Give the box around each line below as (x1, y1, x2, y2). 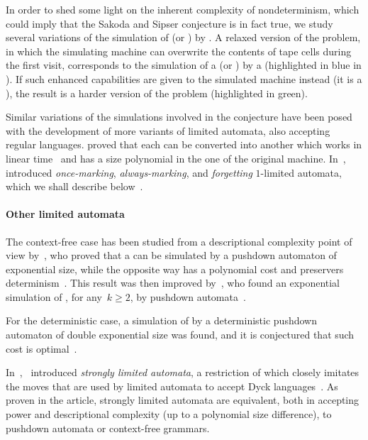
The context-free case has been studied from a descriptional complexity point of (6, 233, 352, 248)
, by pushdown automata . (130, 289, 246, 304)
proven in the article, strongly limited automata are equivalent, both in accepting (6, 392, 359, 407)
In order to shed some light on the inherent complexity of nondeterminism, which (6, 2, 359, 16)
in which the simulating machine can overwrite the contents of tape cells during (6, 43, 352, 58)
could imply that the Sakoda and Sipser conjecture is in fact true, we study (6, 16, 333, 31)
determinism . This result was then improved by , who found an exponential (6, 275, 340, 290)
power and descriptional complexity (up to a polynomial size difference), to (6, 407, 332, 422)
